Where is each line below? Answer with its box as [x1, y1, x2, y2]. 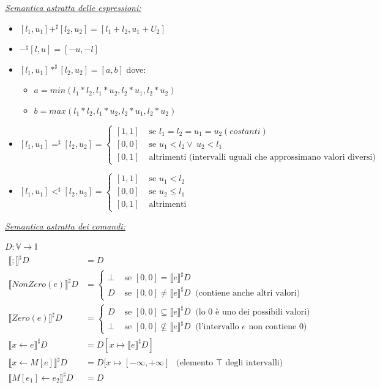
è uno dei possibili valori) [215, 307, 310, 316]
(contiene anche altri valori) [195, 288, 300, 297]
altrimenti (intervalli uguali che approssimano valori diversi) [149, 152, 376, 162]
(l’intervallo [195, 323, 239, 332]
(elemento [176, 359, 214, 368]
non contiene [248, 323, 297, 332]
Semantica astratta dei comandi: [5, 219, 125, 232]
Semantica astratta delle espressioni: [5, 1, 141, 13]
